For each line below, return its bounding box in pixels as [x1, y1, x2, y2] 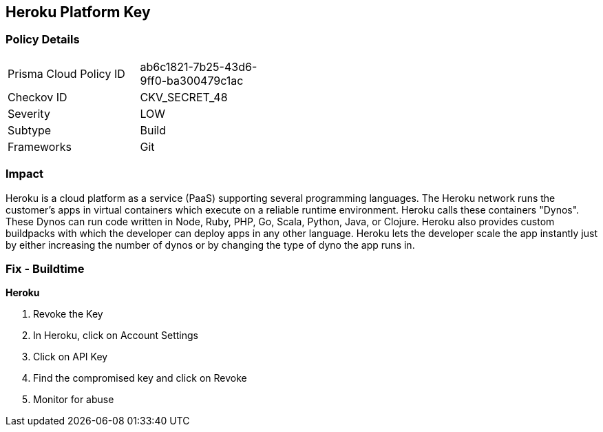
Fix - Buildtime [6, 261, 85, 276]
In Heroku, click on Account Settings [33, 329, 198, 342]
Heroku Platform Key [6, 3, 151, 21]
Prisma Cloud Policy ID [8, 66, 125, 81]
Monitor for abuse [33, 393, 114, 406]
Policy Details [6, 32, 80, 47]
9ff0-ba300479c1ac [140, 73, 244, 88]
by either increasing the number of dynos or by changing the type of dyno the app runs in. [6, 238, 415, 251]
